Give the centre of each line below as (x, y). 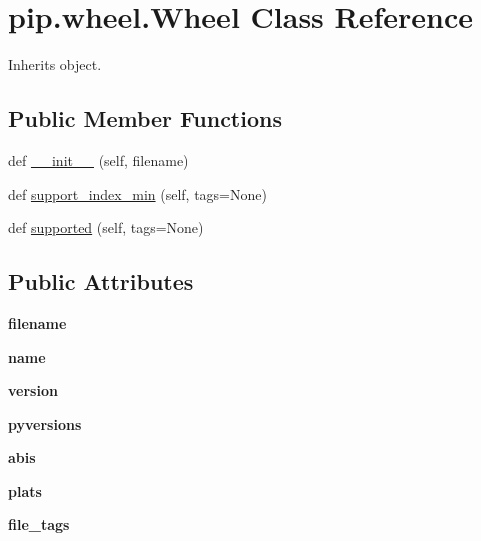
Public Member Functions (145, 118)
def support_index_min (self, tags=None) (137, 193)
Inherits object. (55, 64)
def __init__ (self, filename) (98, 159)
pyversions (45, 423)
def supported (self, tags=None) (106, 227)
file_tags (39, 524)
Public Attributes (101, 281)
